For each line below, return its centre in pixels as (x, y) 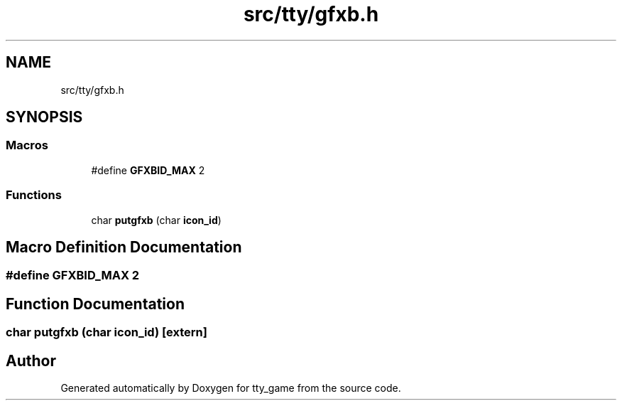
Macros (27, 145)
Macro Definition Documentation (124, 247)
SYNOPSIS (44, 117)
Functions (34, 195)
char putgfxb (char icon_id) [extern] (107, 332)
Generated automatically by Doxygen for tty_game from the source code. (231, 388)
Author (31, 360)
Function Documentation (95, 304)
